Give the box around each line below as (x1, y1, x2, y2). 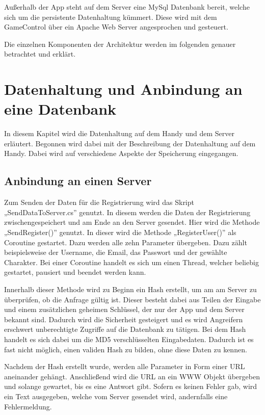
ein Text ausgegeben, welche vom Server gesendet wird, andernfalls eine (4, 391, 228, 401)
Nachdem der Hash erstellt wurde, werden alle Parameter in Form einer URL (4, 361, 245, 372)
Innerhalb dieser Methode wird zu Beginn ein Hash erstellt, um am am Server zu (4, 284, 257, 295)
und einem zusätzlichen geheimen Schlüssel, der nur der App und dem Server (4, 304, 245, 315)
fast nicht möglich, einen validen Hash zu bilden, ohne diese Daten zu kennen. (4, 344, 247, 354)
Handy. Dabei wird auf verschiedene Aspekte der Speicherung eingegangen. (4, 148, 238, 159)
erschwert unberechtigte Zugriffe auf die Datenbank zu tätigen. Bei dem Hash (4, 324, 246, 334)
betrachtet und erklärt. (4, 48, 76, 59)
